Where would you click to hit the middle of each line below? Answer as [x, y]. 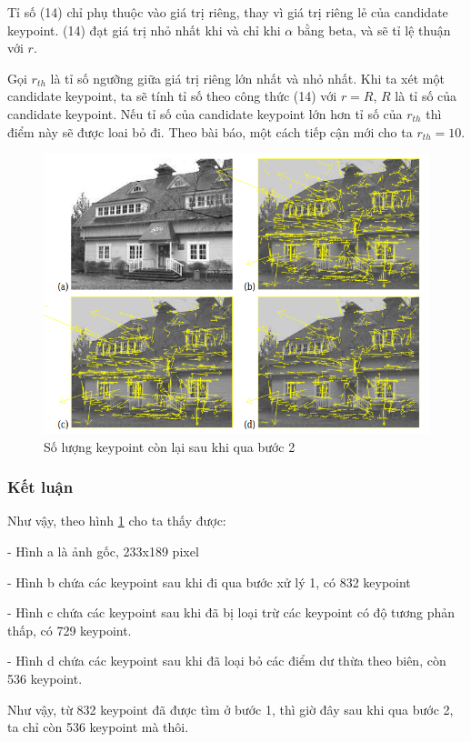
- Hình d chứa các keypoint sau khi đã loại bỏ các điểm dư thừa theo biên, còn [227, 661]
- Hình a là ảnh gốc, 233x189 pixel [103, 551]
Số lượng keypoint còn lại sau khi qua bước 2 [170, 446]
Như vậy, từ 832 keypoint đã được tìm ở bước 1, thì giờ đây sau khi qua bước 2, [230, 709]
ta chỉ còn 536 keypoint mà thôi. [98, 727]
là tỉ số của [426, 96]
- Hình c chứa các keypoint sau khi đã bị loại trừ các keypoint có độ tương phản [231, 612]
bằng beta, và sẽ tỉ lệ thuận [374, 30]
